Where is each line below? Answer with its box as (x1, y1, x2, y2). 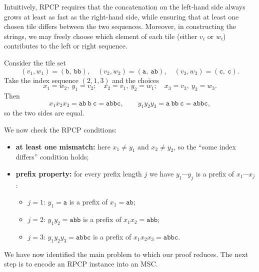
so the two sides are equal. (4, 107, 84, 118)
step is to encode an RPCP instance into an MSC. (4, 258, 158, 269)
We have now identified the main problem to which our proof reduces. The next (4, 248, 248, 259)
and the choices (112, 74, 159, 85)
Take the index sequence (4, 74, 79, 85)
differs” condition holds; (15, 151, 89, 162)
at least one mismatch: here (15, 141, 110, 151)
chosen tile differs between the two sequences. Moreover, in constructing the (4, 21, 236, 31)
